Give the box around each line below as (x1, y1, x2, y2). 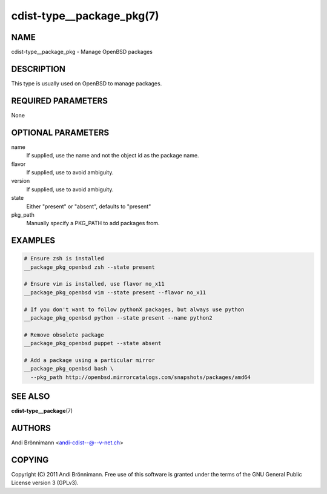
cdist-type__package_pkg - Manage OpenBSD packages (11, 48, 153, 56)
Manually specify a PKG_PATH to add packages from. (26, 220, 160, 227)
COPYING (11, 455, 49, 465)
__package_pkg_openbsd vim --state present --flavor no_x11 (24, 289, 206, 296)
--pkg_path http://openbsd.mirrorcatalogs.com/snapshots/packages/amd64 (30, 374, 251, 381)
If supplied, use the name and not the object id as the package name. (26, 152, 199, 159)
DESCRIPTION (11, 64, 66, 74)
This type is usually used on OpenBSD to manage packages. (11, 79, 162, 87)
